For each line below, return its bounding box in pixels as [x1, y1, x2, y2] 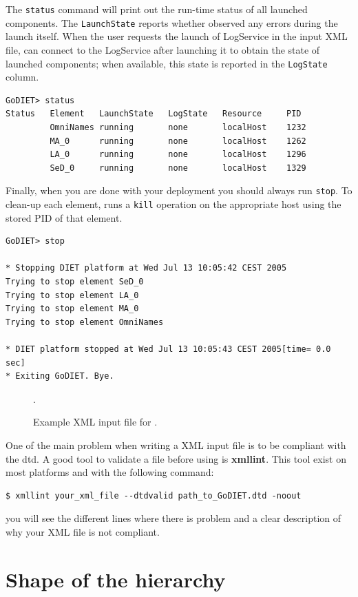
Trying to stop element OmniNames [6, 317, 164, 327]
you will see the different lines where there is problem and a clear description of [6, 511, 341, 525]
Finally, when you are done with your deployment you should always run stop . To [6, 183, 352, 198]
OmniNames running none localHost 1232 [50, 122, 306, 132]
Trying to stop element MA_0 [6, 304, 139, 314]
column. [6, 70, 39, 84]
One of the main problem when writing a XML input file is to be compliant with [6, 437, 346, 452]
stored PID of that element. [6, 210, 123, 224]
